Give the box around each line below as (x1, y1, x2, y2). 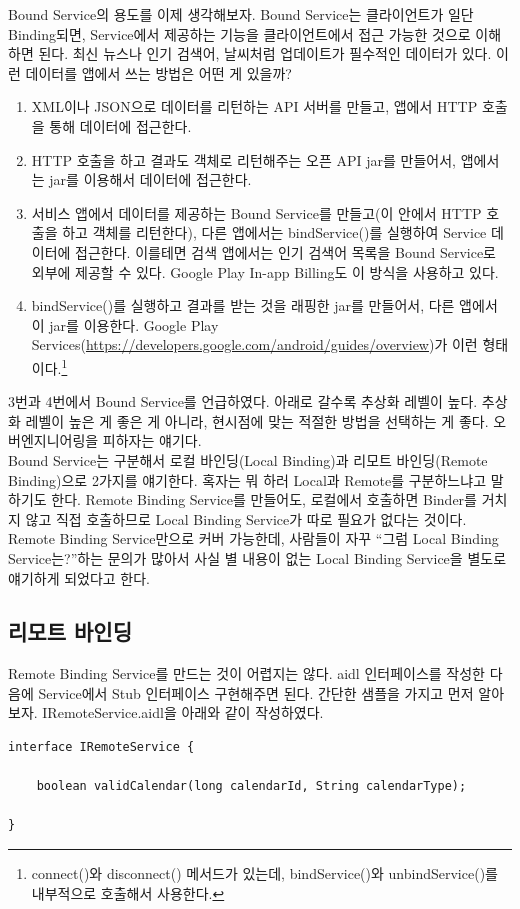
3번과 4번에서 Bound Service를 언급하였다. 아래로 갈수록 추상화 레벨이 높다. (8, 391, 478, 412)
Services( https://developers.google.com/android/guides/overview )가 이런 (31, 334, 478, 355)
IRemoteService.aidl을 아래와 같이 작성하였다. (42, 702, 324, 723)
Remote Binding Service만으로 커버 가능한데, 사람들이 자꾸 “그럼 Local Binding (8, 528, 499, 549)
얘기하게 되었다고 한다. (8, 567, 151, 588)
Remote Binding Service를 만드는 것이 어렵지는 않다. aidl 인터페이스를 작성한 (8, 663, 485, 684)
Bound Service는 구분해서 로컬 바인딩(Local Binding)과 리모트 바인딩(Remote (8, 449, 488, 470)
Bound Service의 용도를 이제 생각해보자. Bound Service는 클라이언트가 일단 (8, 4, 474, 24)
